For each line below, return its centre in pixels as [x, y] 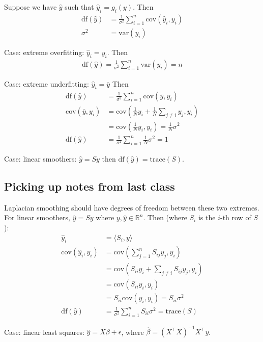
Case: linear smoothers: [40, 158]
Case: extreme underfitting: [47, 83]
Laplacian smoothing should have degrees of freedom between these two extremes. [132, 207]
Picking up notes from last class [90, 186]
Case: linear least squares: [44, 332]
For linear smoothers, [37, 217]
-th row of [236, 217]
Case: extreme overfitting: [44, 52]
